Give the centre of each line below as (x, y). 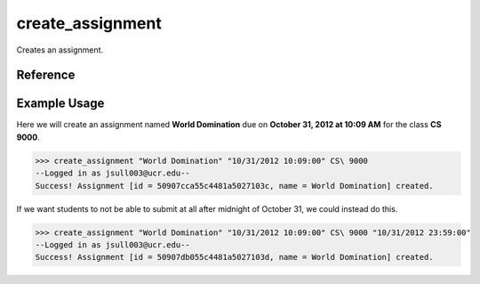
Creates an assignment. (60, 50)
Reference (46, 75)
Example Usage (60, 104)
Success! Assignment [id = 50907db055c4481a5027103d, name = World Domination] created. (235, 257)
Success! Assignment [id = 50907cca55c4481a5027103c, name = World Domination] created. (235, 186)
